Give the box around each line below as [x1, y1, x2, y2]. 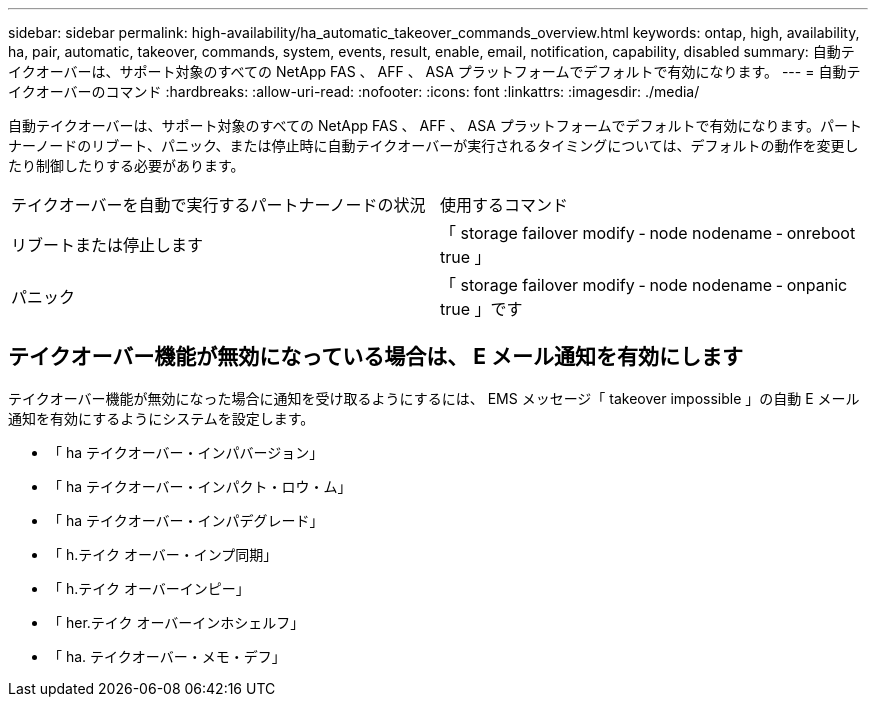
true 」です [440, 299, 523, 319]
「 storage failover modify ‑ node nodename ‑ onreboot [440, 223, 856, 243]
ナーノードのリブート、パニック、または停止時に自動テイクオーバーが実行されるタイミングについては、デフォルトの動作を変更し [8, 137, 859, 154]
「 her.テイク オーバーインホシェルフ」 [48, 613, 305, 631]
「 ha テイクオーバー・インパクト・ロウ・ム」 [48, 477, 352, 495]
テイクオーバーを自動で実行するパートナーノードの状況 [11, 195, 426, 215]
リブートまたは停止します [11, 235, 204, 255]
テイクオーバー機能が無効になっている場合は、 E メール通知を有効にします [8, 344, 744, 370]
